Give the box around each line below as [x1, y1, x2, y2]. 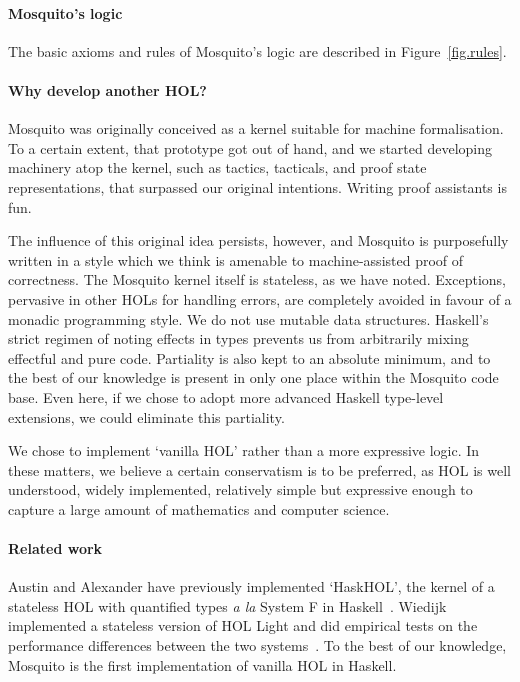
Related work [8, 538, 103, 559]
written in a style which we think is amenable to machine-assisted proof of [8, 249, 464, 270]
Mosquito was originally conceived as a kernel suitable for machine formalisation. [8, 118, 504, 139]
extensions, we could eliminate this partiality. [8, 406, 285, 427]
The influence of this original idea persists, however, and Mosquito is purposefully [8, 230, 509, 251]
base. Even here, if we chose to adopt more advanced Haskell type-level [8, 386, 444, 407]
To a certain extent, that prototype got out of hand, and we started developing [8, 137, 492, 158]
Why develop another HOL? [8, 79, 207, 100]
